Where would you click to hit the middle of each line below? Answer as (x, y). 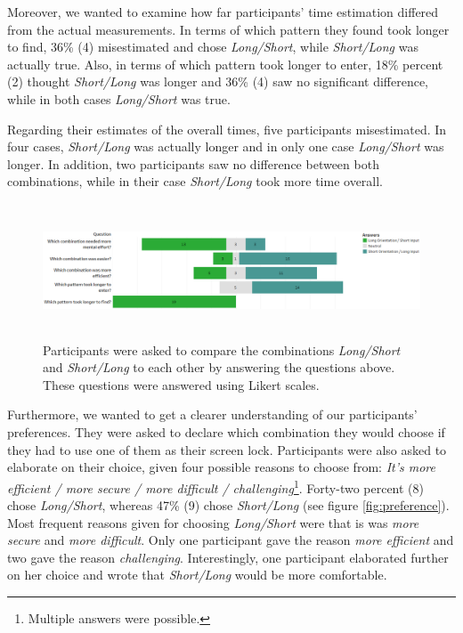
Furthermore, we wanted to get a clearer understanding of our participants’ (212, 414)
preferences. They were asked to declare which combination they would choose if (226, 432)
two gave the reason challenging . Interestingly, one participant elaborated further (228, 557)
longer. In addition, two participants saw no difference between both (193, 163)
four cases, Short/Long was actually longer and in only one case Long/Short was (226, 146)
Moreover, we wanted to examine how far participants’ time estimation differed (223, 12)
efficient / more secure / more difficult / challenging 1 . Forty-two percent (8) (216, 486)
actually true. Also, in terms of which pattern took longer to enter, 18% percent (225, 64)
